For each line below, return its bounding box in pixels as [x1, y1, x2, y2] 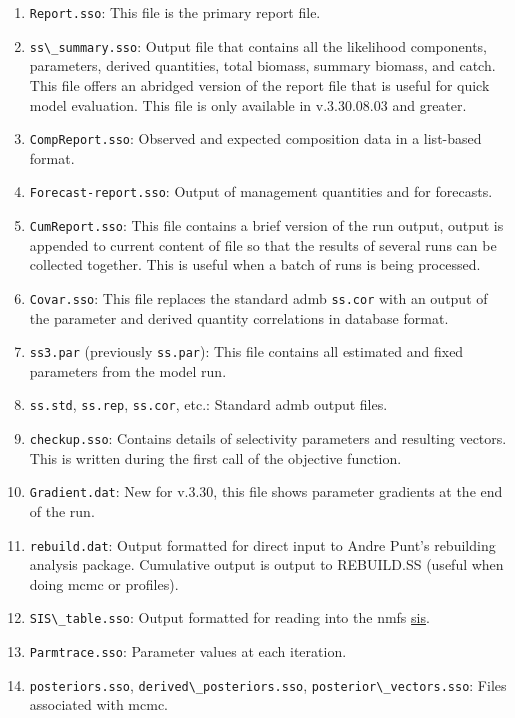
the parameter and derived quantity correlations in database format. [29, 307, 449, 328]
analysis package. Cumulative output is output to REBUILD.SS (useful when [29, 554, 504, 575]
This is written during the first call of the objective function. [29, 447, 402, 468]
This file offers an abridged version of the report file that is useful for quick [29, 74, 490, 95]
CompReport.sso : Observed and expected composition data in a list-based [29, 128, 482, 149]
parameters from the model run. [29, 360, 227, 381]
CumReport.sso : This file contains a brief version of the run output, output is [29, 215, 504, 235]
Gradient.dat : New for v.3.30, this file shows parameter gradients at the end [29, 481, 503, 502]
